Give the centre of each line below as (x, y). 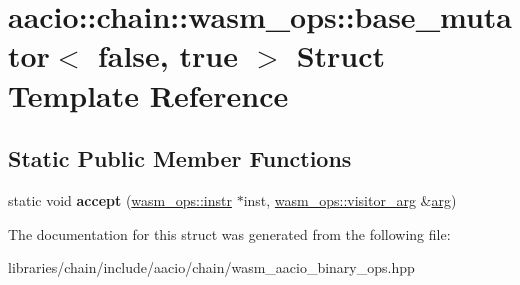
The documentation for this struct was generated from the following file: (229, 233)
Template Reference (148, 94)
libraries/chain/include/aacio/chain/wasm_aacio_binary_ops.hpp (211, 267)
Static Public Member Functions (180, 158)
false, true (167, 55)
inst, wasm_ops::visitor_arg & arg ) (350, 199)
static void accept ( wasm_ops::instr (120, 199)
